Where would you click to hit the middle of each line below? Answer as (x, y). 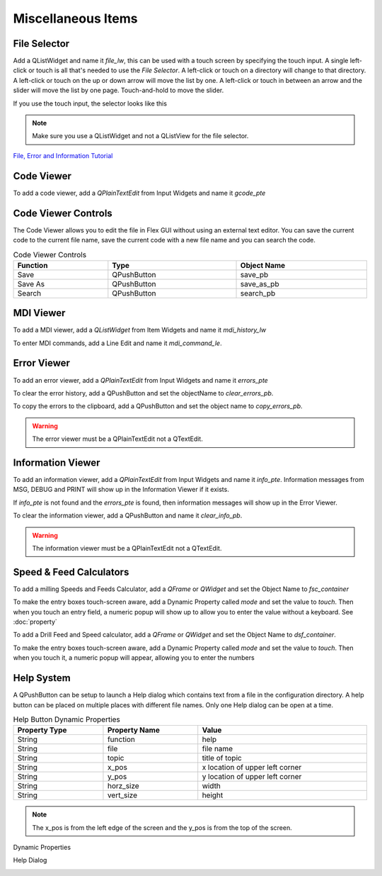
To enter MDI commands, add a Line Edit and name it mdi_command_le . (117, 343)
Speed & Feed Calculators (71, 572)
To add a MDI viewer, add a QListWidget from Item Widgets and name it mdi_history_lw (140, 330)
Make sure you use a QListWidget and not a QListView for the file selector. (140, 136)
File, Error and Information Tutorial (63, 155)
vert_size (122, 795)
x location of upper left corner (252, 768)
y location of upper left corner (252, 777)
